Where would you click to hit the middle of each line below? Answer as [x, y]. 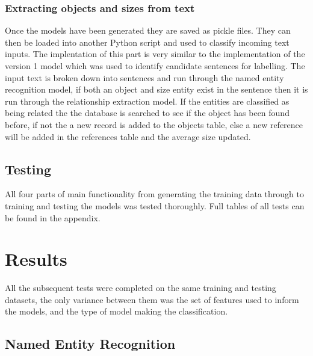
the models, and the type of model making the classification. [116, 311]
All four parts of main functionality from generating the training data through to [155, 194]
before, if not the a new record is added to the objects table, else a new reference [154, 124]
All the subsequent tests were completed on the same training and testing [141, 288]
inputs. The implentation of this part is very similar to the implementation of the [155, 54]
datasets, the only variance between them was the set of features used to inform [152, 299]
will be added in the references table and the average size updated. [128, 136]
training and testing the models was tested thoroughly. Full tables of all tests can [155, 205]
